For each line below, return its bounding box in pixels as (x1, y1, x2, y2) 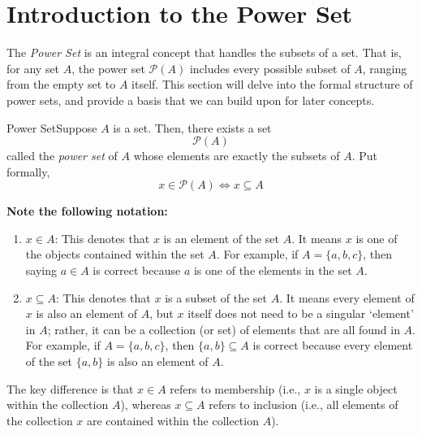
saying (25, 262, 57, 279)
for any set (6, 59, 60, 76)
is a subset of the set (165, 289, 268, 306)
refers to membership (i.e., (170, 380, 301, 397)
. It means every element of (279, 289, 415, 306)
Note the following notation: (6, 202, 168, 220)
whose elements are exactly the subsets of (133, 147, 340, 164)
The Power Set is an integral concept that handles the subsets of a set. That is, (6, 44, 402, 61)
